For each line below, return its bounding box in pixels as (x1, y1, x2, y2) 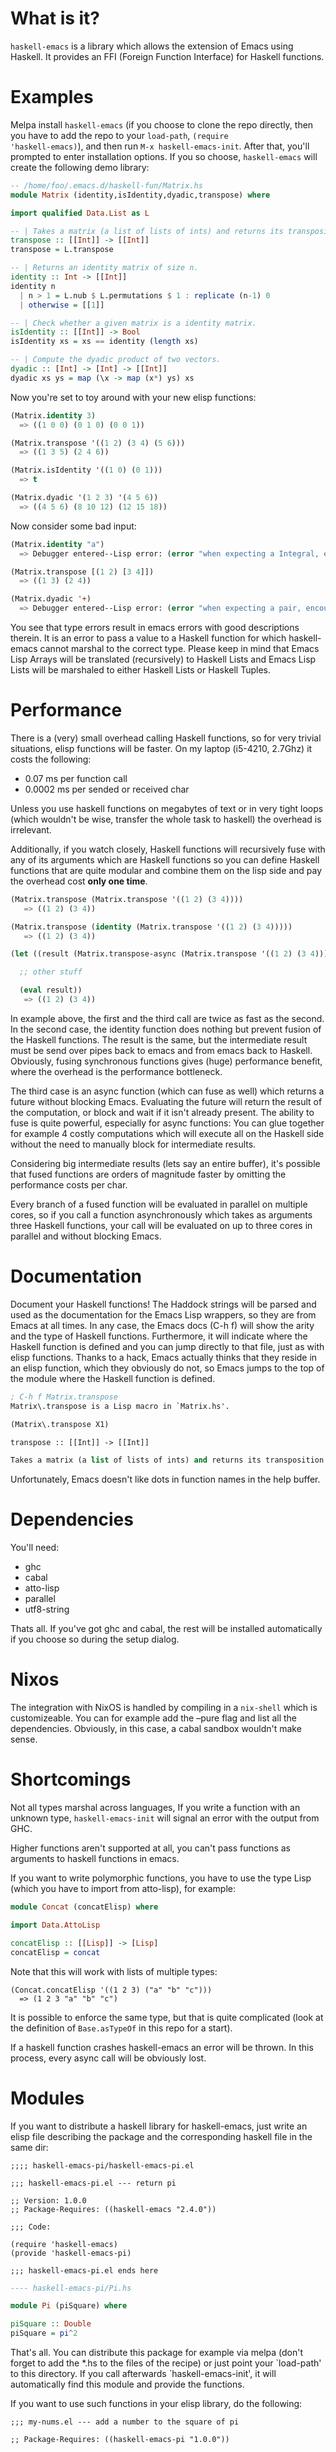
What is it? (10, 7, 101, 30)
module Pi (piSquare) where (10, 2301, 128, 2311)
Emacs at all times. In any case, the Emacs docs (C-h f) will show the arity (10, 1319, 315, 1331)
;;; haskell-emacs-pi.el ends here (10, 2265, 159, 2276)
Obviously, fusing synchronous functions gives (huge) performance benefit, (10, 1055, 323, 1067)
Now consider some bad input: (10, 520, 137, 532)
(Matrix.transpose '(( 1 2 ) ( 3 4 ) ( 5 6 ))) (10, 438, 186, 448)
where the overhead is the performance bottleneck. (10, 1065, 223, 1077)
